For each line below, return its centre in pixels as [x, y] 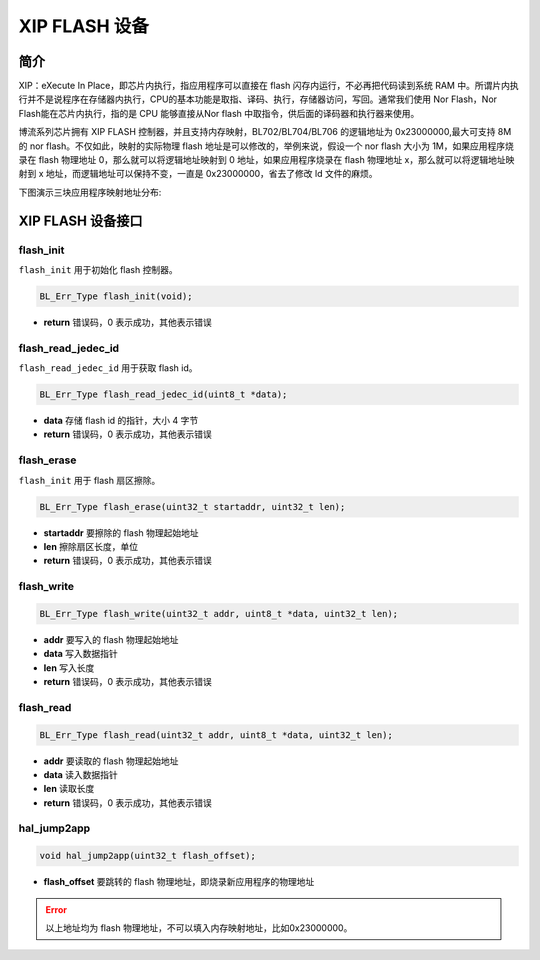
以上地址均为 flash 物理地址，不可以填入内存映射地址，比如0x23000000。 [199, 928]
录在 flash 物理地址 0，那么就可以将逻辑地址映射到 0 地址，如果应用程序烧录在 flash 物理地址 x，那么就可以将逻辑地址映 [266, 160]
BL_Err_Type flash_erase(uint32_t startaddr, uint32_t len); [192, 506]
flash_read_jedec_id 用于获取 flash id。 [108, 368]
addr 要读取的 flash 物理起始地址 [111, 761]
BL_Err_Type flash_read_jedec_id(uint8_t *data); [163, 394]
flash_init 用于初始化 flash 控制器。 [98, 269]
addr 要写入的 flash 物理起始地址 [111, 639]
